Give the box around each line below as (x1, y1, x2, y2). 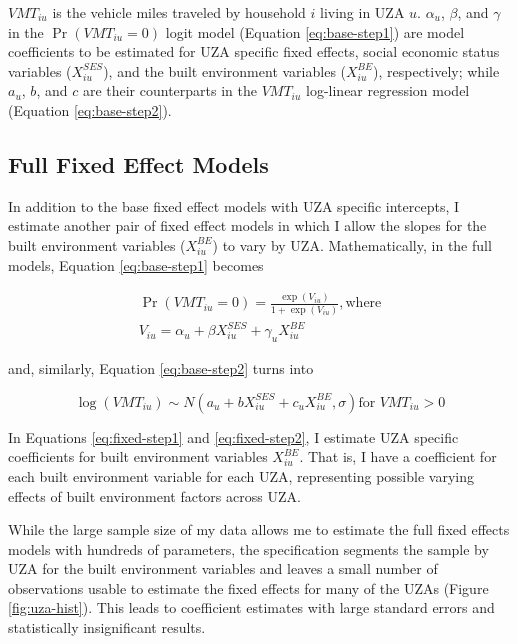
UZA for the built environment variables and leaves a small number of (8, 558, 438, 579)
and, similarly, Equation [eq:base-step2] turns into (8, 358, 314, 379)
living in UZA (319, 2, 405, 22)
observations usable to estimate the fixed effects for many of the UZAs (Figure (8, 577, 489, 598)
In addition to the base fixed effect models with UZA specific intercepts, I (8, 195, 460, 216)
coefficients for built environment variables (8, 446, 268, 467)
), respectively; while (373, 60, 500, 81)
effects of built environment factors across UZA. (8, 485, 301, 506)
